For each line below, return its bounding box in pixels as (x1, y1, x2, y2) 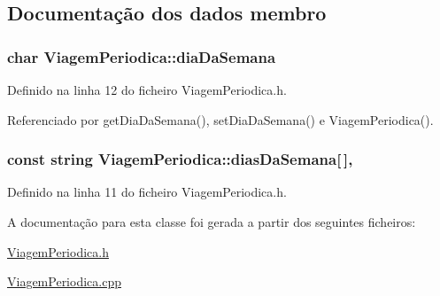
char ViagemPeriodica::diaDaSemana (7, 45, 276, 67)
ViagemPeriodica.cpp (7, 272, 121, 291)
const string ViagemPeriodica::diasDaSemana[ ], (7, 148, 353, 170)
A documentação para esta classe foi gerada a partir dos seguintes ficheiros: (7, 213, 416, 230)
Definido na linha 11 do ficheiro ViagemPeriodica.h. (7, 183, 287, 201)
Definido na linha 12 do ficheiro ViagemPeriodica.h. (7, 81, 287, 98)
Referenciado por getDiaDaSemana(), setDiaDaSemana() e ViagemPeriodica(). (7, 110, 434, 129)
